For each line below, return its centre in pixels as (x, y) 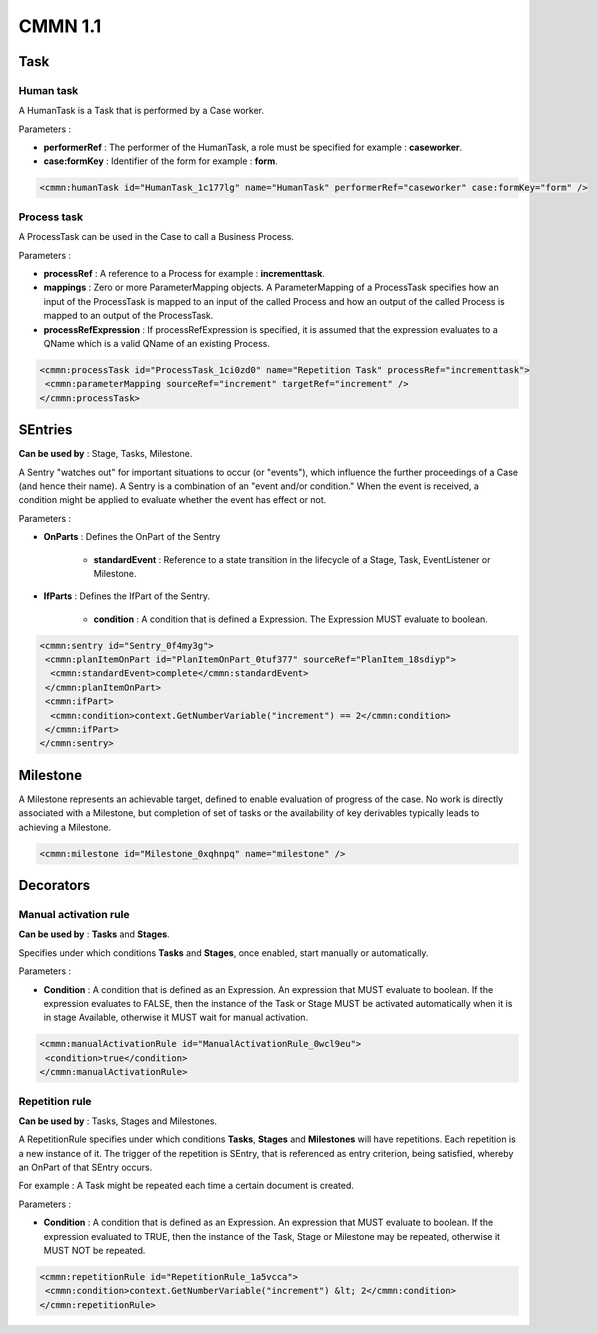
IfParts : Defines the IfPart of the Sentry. (126, 596)
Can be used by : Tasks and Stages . (94, 934)
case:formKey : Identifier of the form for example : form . (161, 161)
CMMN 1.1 (60, 26)
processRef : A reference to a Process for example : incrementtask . (184, 273)
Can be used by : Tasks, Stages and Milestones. (118, 1121)
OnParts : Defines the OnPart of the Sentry (132, 537)
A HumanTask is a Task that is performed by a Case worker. (141, 111)
